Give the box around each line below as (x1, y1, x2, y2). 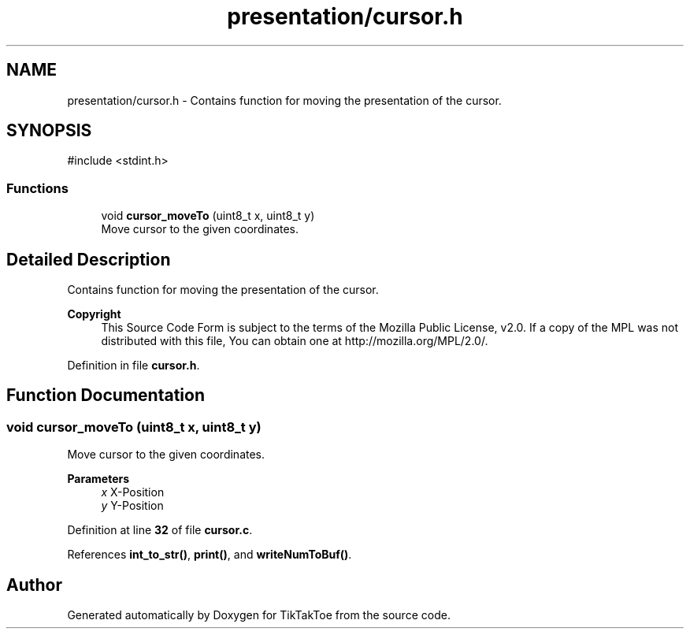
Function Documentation (6, 385, 205, 406)
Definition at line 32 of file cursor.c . (67, 523, 253, 537)
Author (6, 574, 62, 595)
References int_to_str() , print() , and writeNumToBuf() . (67, 548, 352, 562)
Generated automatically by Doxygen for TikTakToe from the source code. (67, 608, 451, 622)
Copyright (67, 307, 121, 321)
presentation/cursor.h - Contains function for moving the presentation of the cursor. (67, 93, 502, 107)
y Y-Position (101, 499, 164, 513)
